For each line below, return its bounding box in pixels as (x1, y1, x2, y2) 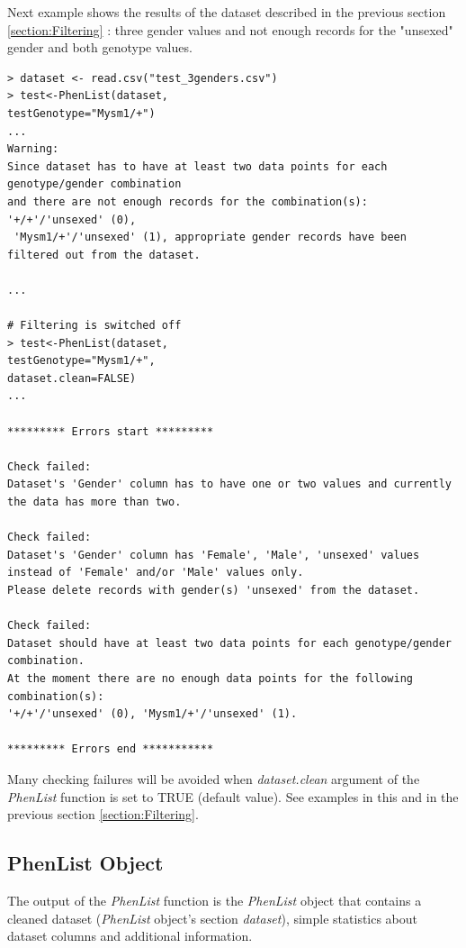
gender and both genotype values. (7, 38, 193, 57)
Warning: (7, 142, 59, 156)
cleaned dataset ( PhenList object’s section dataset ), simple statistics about (7, 908, 418, 927)
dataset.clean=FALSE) (7, 371, 137, 385)
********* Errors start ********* (7, 424, 214, 438)
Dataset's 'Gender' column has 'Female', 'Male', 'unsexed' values (7, 548, 420, 561)
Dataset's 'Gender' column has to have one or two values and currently (7, 478, 452, 491)
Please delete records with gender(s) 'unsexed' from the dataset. (7, 584, 420, 597)
